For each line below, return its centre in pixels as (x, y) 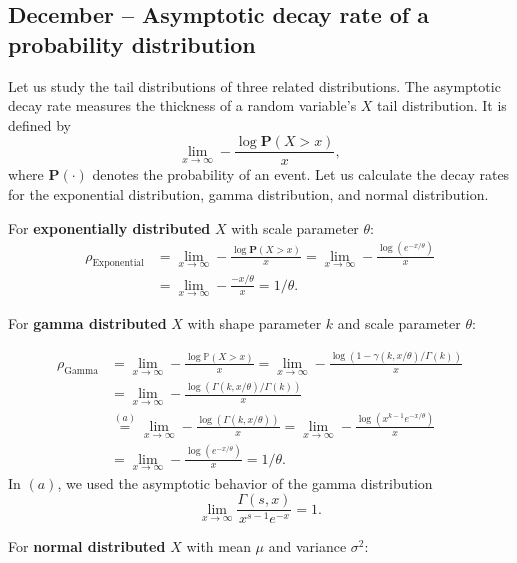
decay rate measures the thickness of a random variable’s (182, 105)
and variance (307, 546)
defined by (40, 124)
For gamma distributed (87, 322)
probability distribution (132, 43)
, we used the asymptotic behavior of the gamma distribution (245, 482)
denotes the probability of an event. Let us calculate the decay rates (301, 174)
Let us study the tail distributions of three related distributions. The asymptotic (254, 85)
